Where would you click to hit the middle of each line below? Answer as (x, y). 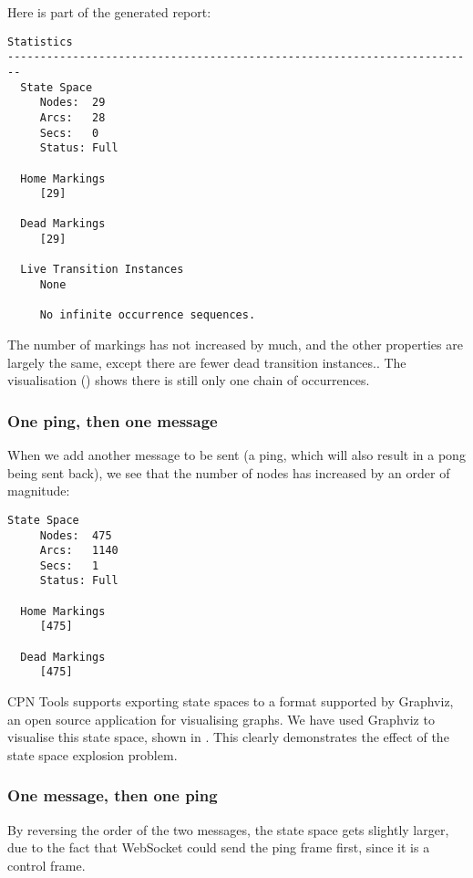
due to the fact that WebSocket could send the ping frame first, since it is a (219, 847)
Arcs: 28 (72, 117)
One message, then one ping (113, 795)
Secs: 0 (69, 133)
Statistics (40, 42)
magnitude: (39, 491)
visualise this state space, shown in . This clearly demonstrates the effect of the (228, 737)
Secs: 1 (69, 565)
